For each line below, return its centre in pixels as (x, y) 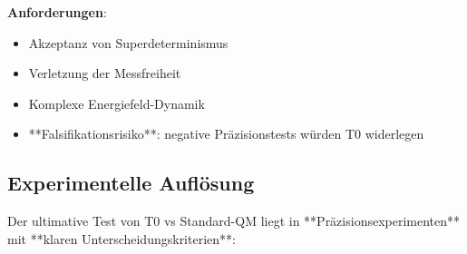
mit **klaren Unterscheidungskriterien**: (122, 238)
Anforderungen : (57, 12)
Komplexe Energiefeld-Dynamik (117, 103)
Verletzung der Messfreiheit (105, 73)
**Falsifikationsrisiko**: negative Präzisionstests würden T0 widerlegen (226, 134)
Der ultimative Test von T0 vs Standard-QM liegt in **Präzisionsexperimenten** (234, 221)
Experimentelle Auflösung (131, 183)
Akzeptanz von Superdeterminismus (128, 42)
